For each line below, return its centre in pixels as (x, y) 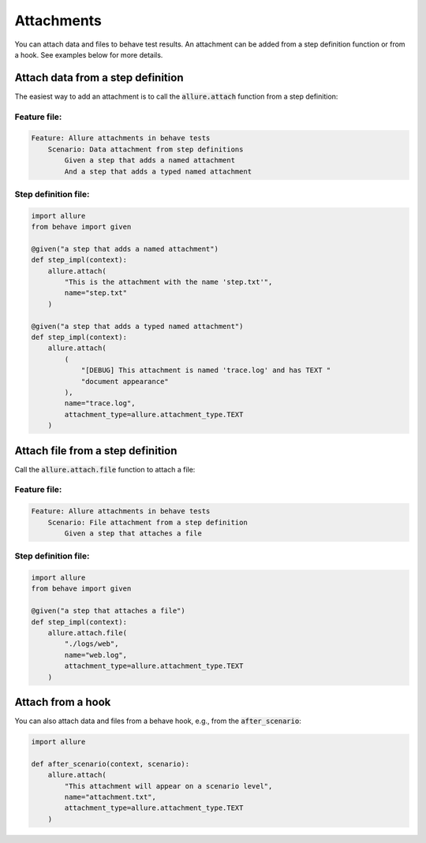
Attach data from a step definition (99, 78)
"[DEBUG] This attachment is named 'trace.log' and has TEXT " (206, 370)
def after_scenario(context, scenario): (110, 764)
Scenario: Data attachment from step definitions (146, 149)
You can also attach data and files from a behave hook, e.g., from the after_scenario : (158, 721)
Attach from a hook (63, 702)
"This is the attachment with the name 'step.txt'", (168, 282)
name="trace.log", (100, 403)
